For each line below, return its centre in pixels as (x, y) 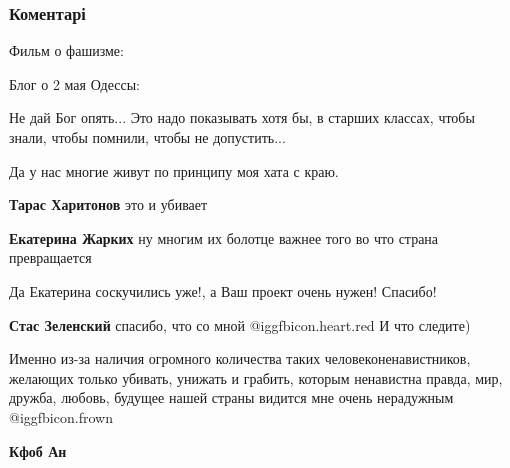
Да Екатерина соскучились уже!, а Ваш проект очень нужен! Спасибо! (223, 290)
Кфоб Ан (38, 450)
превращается (50, 257)
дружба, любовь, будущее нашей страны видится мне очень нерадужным (231, 397)
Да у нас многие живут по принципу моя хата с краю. (174, 170)
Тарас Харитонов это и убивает (108, 204)
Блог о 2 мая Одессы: (74, 83)
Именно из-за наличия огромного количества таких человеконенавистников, (240, 358)
